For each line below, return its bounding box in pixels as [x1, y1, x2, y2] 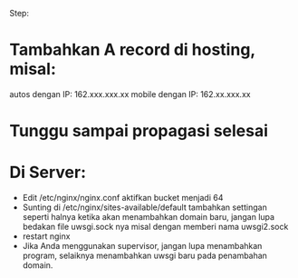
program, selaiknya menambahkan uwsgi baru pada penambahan [22, 250, 267, 262]
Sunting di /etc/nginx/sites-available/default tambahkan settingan [22, 202, 267, 213]
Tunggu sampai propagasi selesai [9, 121, 269, 142]
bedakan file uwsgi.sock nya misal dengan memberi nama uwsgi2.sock [22, 222, 289, 233]
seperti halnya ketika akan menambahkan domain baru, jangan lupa [22, 212, 274, 223]
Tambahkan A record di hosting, [9, 40, 255, 60]
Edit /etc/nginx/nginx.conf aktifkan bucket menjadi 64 [22, 193, 224, 204]
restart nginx [22, 231, 71, 242]
